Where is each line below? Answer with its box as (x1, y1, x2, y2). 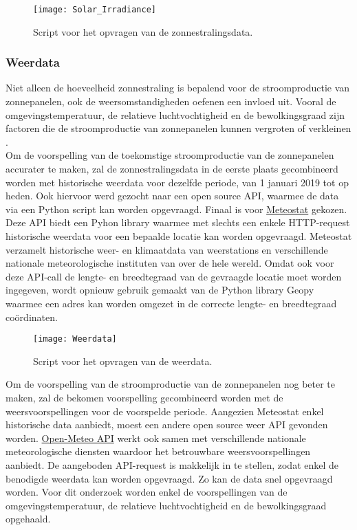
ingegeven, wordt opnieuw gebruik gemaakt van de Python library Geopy (6, 283, 314, 297)
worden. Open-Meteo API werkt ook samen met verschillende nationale (6, 430, 306, 445)
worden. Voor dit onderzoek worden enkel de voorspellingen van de (6, 485, 288, 499)
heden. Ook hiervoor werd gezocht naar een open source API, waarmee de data (6, 188, 339, 203)
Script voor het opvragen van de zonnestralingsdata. (33, 24, 253, 38)
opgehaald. (6, 511, 51, 526)
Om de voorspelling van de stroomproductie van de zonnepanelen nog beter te (6, 377, 336, 391)
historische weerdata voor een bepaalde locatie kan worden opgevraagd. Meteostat (6, 229, 352, 243)
